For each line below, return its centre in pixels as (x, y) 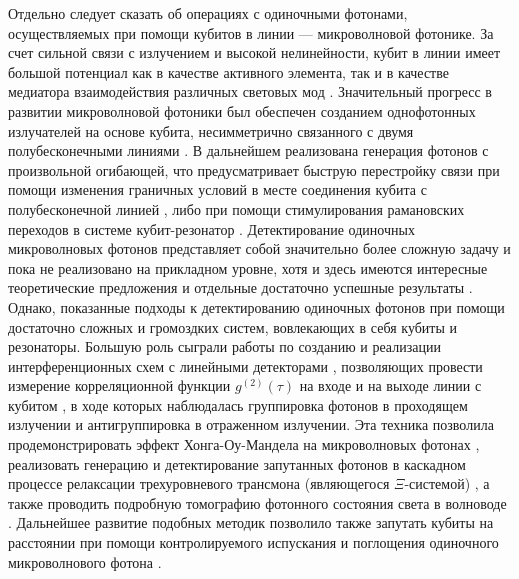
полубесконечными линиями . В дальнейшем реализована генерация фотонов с (248, 150)
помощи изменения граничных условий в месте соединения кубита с (217, 189)
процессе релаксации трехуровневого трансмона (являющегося (199, 483)
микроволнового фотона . (85, 561)
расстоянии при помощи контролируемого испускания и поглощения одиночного (253, 542)
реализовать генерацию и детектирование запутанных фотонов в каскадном (237, 463)
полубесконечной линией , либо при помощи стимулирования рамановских (236, 208)
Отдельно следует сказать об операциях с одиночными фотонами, (208, 13)
